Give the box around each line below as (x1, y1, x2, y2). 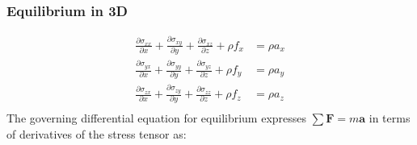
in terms (369, 110, 411, 126)
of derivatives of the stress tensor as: (6, 126, 187, 143)
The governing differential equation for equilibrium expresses (6, 110, 307, 126)
